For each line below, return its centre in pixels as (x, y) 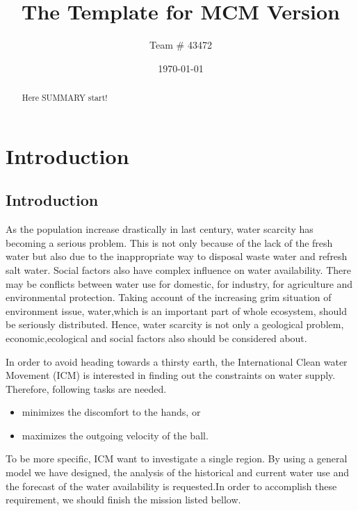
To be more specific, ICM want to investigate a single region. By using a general (177, 459)
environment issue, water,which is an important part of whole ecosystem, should (176, 310)
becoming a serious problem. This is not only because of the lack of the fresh (169, 242)
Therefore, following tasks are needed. (86, 388)
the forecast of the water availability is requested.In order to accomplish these (171, 486)
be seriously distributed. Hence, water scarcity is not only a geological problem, (175, 324)
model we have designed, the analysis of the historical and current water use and (178, 472)
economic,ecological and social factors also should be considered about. (156, 338)
